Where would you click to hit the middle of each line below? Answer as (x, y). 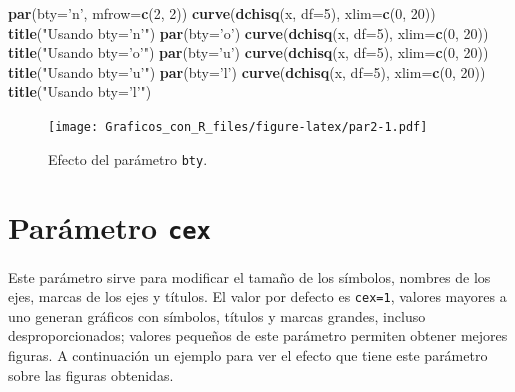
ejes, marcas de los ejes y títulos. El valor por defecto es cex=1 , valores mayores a (257, 296)
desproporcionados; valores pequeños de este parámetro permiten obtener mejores (258, 335)
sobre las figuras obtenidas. (91, 374)
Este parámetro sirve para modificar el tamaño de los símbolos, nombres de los (249, 276)
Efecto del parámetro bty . (128, 158)
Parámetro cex (109, 227)
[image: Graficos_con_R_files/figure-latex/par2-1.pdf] (238, 126)
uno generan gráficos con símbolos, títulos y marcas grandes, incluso (217, 315)
